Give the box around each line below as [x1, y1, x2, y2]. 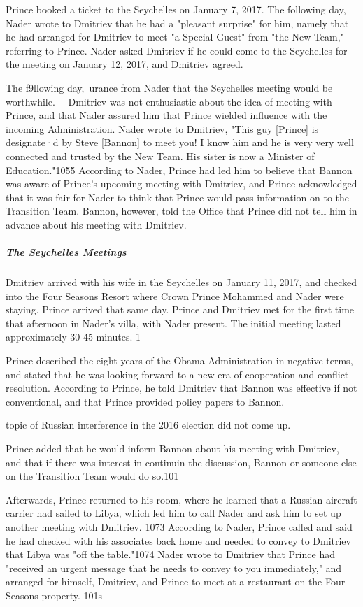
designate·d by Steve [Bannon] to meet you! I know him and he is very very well [6, 135, 354, 150]
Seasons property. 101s [6, 587, 102, 602]
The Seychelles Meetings [6, 245, 127, 259]
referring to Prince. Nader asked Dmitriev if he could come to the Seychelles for [6, 43, 348, 57]
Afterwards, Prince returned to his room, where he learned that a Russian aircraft [6, 492, 357, 506]
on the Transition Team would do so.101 [6, 469, 179, 483]
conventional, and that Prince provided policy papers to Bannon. [6, 394, 285, 408]
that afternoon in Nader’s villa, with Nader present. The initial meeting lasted [6, 315, 341, 330]
